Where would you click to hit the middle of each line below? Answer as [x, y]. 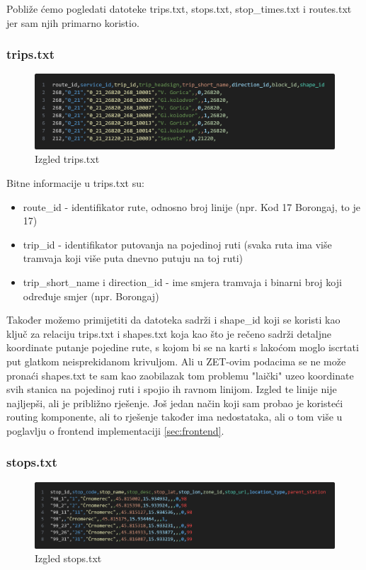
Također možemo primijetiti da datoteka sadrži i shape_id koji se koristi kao [173, 320]
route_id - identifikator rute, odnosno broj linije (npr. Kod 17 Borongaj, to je [192, 206]
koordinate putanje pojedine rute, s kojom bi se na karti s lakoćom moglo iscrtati [183, 347]
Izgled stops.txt [68, 558]
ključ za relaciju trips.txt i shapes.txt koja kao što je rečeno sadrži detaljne [169, 333]
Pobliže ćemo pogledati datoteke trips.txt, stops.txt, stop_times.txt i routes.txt [179, 8]
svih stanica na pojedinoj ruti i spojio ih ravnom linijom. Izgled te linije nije [172, 389]
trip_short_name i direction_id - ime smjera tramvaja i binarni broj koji [182, 281]
